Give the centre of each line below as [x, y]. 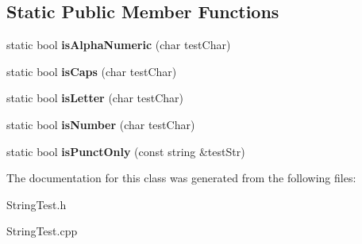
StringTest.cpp [42, 231]
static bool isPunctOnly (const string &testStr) [126, 151]
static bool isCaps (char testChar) [92, 71]
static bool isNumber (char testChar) [101, 124]
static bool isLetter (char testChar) [95, 98]
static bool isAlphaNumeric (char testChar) [119, 45]
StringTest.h [37, 204]
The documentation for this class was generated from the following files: [181, 178]
